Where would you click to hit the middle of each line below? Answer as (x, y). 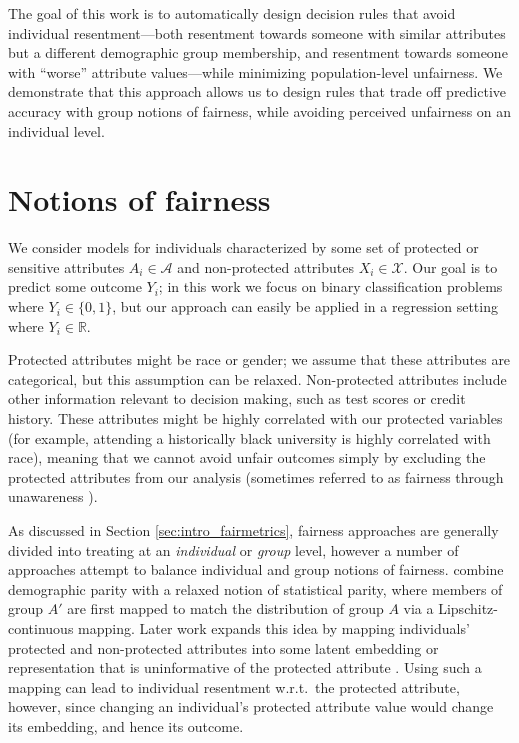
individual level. (56, 130)
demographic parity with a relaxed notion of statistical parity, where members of (255, 588)
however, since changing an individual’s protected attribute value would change (251, 706)
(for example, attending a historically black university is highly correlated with (249, 437)
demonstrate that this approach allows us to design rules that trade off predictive (257, 91)
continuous (41, 627)
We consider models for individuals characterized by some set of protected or (243, 247)
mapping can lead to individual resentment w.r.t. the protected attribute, (234, 686)
